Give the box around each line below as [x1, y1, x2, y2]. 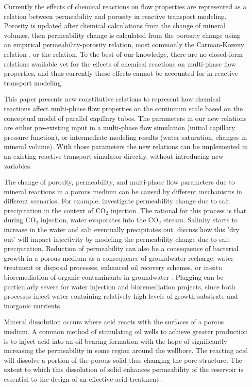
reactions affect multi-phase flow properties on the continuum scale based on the [4, 103, 243, 113]
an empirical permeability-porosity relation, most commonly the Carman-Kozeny [4, 39, 245, 50]
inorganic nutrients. [4, 300, 62, 310]
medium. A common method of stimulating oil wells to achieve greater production [4, 326, 248, 336]
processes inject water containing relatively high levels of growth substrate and [4, 291, 238, 301]
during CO [4, 215, 36, 225]
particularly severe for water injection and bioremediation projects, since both [4, 281, 235, 291]
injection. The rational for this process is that [111, 205, 247, 215]
